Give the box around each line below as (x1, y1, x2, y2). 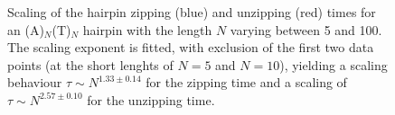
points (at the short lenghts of (7, 55, 174, 74)
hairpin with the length (82, 20, 212, 39)
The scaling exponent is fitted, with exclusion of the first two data (7, 38, 374, 57)
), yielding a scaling (279, 55, 388, 74)
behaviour (7, 73, 62, 92)
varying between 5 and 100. (230, 20, 382, 39)
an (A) (7, 20, 44, 39)
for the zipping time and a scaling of (146, 73, 347, 92)
